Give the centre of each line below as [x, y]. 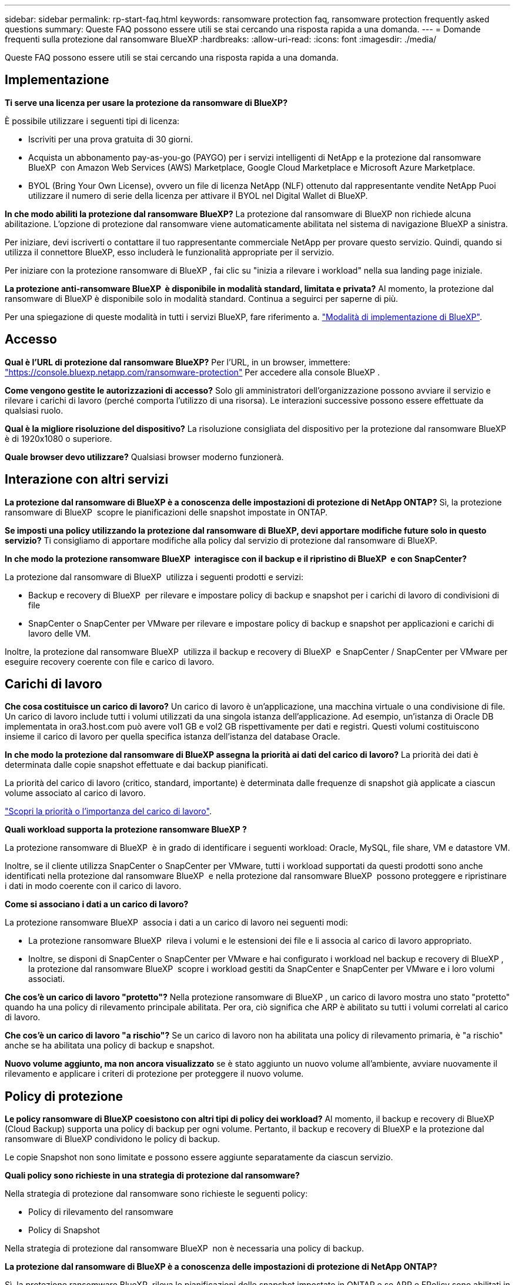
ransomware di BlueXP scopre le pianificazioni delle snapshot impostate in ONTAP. [166, 512]
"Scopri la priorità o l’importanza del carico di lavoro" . [108, 811]
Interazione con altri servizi [87, 480]
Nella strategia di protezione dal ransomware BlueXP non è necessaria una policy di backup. [185, 1249]
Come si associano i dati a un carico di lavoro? [97, 904]
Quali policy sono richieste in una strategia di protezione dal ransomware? [152, 1176]
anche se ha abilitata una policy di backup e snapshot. [110, 1046]
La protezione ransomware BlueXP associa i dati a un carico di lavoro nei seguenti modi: [176, 923]
